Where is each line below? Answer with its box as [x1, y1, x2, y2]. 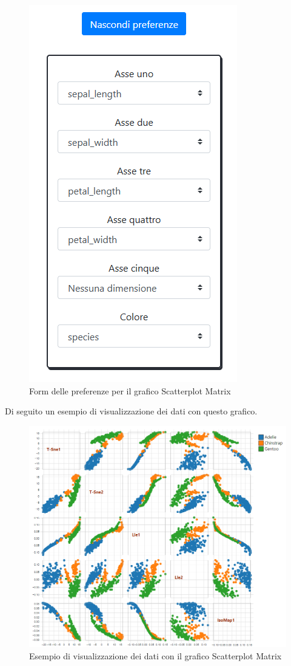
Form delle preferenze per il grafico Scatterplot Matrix [29, 384, 231, 397]
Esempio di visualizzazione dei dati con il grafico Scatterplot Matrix [29, 649, 282, 662]
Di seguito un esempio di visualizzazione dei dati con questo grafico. [5, 405, 258, 417]
